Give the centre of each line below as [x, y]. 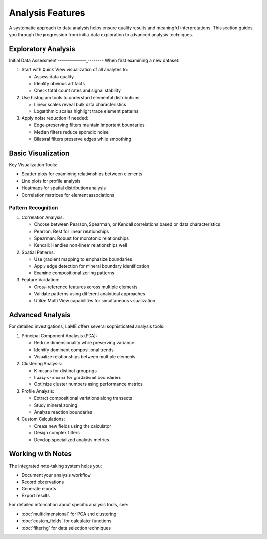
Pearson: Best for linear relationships [71, 231]
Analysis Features [47, 13]
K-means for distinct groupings [66, 370]
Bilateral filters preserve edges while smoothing [82, 139]
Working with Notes [40, 454]
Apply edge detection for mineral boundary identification [92, 266]
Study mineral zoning [56, 405]
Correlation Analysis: [43, 217]
